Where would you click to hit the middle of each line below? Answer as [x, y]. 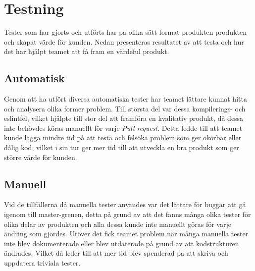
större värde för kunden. [41, 157]
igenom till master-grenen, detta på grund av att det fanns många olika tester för [127, 214]
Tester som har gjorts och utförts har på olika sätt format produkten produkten [125, 32]
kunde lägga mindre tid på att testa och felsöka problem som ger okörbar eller [123, 137]
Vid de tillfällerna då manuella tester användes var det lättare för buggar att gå [125, 204]
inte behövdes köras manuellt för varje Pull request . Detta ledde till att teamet [123, 128]
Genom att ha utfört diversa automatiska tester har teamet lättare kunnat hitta [126, 99]
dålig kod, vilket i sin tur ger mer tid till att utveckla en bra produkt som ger [122, 147]
